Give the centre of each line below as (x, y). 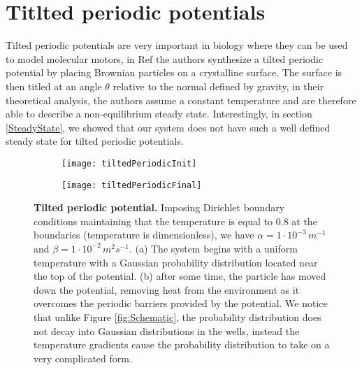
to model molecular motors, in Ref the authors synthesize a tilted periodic (165, 58)
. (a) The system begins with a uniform (213, 248)
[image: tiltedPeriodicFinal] (132, 185)
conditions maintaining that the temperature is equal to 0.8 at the (175, 221)
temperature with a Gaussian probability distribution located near (176, 262)
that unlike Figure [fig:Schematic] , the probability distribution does (178, 316)
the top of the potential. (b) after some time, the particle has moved (180, 276)
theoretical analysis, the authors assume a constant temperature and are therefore (181, 100)
